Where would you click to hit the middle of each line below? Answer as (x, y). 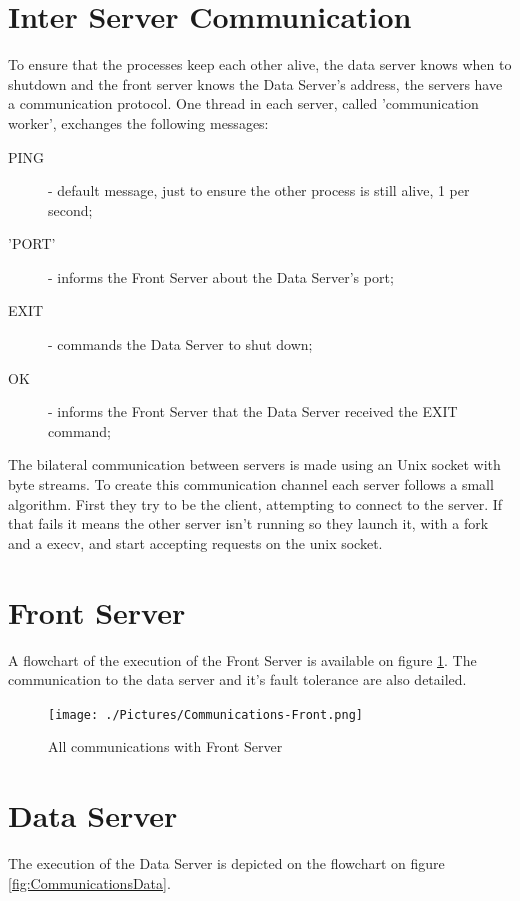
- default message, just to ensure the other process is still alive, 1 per (259, 190)
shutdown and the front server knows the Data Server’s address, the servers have (255, 83)
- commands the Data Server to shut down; (180, 344)
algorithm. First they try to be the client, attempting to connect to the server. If (255, 503)
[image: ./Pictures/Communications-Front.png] (205, 714)
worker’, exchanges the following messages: (138, 122)
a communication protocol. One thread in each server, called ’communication (243, 103)
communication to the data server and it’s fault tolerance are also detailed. (237, 679)
